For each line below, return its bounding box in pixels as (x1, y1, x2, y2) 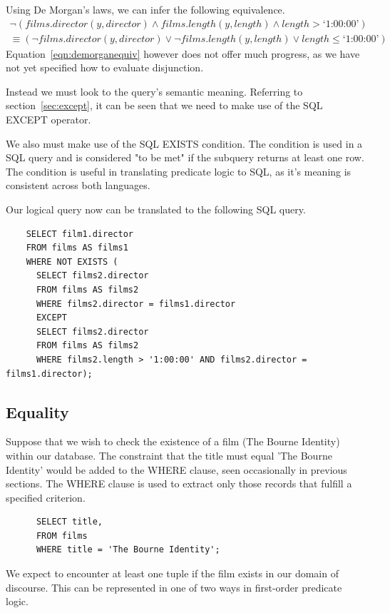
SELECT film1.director (26, 228, 133, 239)
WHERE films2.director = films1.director (36, 298, 236, 309)
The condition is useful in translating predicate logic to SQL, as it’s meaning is (6, 163, 351, 178)
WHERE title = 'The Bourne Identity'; (36, 544, 220, 555)
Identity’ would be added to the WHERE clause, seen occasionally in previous (6, 462, 347, 477)
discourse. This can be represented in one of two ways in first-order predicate (6, 579, 342, 594)
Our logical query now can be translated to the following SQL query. (6, 202, 306, 216)
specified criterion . (6, 490, 86, 505)
